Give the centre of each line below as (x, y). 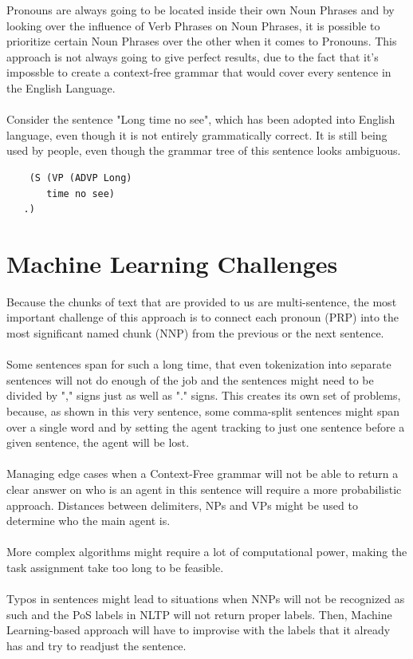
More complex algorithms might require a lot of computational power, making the (207, 552)
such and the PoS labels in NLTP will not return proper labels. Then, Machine (199, 614)
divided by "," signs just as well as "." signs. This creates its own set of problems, (204, 395)
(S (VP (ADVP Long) (81, 178)
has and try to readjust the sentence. (96, 645)
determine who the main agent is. (88, 521)
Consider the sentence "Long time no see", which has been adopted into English (201, 119)
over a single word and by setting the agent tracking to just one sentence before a (206, 426)
